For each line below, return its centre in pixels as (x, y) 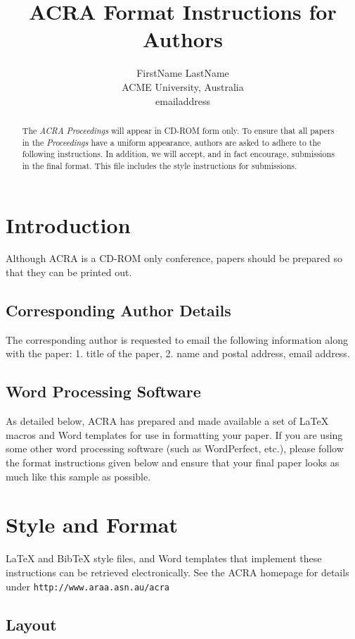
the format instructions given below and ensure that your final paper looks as (173, 463)
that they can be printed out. (69, 272)
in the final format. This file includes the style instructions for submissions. (160, 165)
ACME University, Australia (183, 86)
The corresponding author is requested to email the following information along (177, 339)
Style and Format (92, 525)
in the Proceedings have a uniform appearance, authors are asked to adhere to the (172, 142)
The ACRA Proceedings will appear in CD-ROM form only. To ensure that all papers (178, 130)
